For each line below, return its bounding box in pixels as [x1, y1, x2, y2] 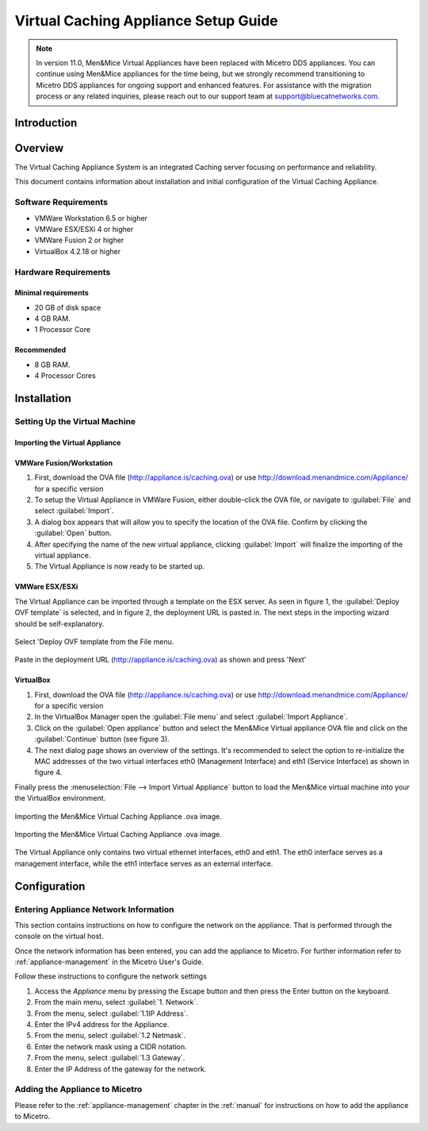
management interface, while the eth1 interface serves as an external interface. [14, 859, 273, 868]
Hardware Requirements [14, 266, 111, 277]
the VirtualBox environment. [14, 793, 106, 803]
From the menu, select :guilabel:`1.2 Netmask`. [34, 1031, 186, 1040]
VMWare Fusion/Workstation [14, 457, 113, 468]
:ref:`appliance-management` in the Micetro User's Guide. [14, 957, 204, 967]
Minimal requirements [14, 288, 89, 298]
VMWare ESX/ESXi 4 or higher [34, 224, 134, 234]
